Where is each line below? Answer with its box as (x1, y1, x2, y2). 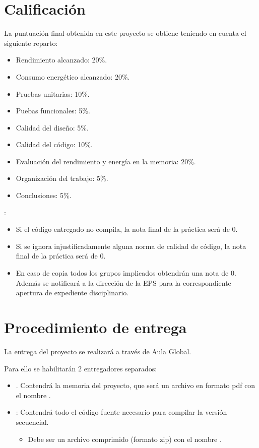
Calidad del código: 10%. (16, 139, 93, 150)
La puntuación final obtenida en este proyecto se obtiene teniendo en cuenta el (4, 28, 246, 38)
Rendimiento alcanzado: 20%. (16, 54, 107, 65)
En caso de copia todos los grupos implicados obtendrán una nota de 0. (16, 268, 236, 278)
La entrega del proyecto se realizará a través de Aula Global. (4, 346, 191, 356)
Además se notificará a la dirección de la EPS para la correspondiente (16, 277, 231, 288)
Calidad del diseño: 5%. (16, 122, 89, 133)
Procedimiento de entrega (4, 317, 187, 337)
